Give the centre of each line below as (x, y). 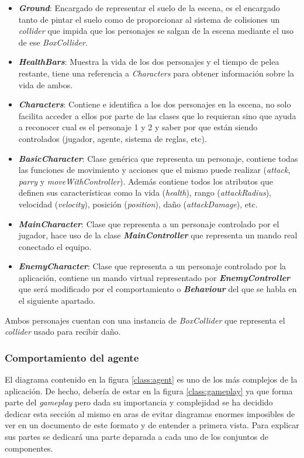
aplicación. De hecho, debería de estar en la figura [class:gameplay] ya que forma (149, 391)
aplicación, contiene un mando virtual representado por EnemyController (154, 277)
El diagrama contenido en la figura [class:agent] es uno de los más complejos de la (151, 379)
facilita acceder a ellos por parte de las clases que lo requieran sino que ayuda (157, 115)
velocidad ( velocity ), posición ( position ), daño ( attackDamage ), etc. (138, 204)
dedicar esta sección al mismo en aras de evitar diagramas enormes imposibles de (150, 413)
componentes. (29, 448)
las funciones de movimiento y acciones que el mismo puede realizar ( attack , (154, 170)
